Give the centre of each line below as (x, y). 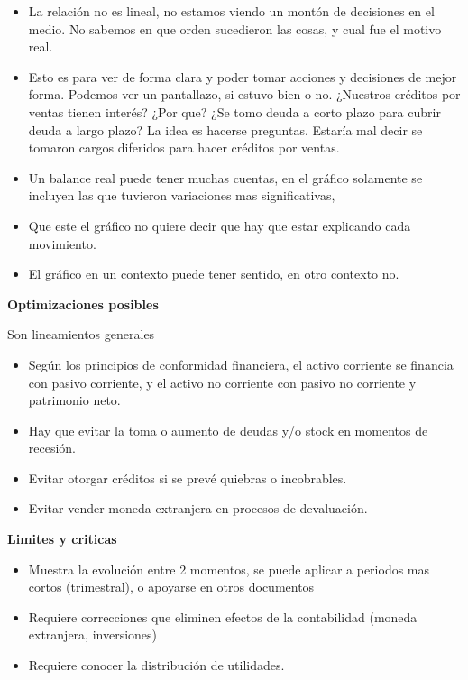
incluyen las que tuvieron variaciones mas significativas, (182, 195)
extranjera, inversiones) (93, 634)
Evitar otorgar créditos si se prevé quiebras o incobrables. (188, 478)
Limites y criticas (62, 539)
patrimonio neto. (74, 400)
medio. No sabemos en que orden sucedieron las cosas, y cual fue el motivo (235, 28)
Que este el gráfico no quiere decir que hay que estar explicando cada (220, 225)
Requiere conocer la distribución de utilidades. (156, 665)
